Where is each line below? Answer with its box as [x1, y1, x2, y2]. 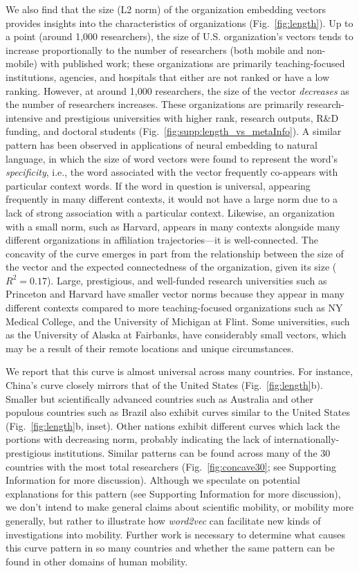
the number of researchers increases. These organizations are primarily [6, 97, 304, 111]
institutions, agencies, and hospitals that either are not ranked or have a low [6, 69, 329, 84]
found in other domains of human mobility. [6, 554, 188, 568]
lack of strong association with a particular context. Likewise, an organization [6, 205, 335, 219]
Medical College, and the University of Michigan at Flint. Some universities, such [6, 313, 350, 328]
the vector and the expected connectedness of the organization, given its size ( [6, 260, 337, 274]
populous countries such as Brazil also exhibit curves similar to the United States [6, 405, 350, 419]
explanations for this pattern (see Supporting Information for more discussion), [6, 486, 341, 500]
